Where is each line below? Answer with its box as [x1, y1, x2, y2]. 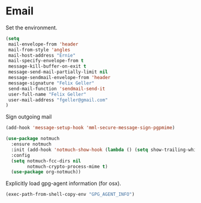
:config [11, 152, 31, 158]
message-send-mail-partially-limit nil [8, 69, 109, 75]
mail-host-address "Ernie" [8, 52, 76, 58]
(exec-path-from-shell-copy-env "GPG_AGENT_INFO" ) [5, 192, 135, 198]
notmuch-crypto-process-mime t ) [27, 163, 109, 169]
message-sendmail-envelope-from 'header [8, 75, 111, 81]
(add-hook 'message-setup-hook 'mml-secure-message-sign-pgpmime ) [5, 125, 175, 131]
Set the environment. [5, 24, 58, 31]
